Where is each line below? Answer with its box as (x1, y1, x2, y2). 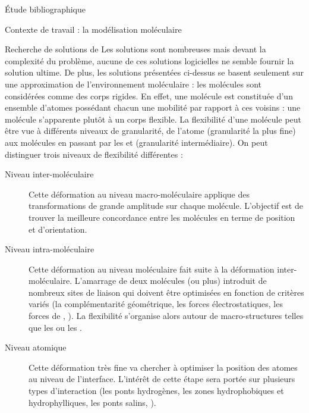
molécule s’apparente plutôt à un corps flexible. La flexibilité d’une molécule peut (5, 112, 301, 125)
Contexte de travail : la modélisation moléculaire (5, 23, 182, 35)
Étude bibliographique (5, 3, 86, 15)
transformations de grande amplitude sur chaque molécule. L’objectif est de (29, 199, 303, 212)
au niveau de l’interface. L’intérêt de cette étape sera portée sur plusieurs (29, 373, 295, 385)
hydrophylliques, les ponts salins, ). (29, 396, 156, 408)
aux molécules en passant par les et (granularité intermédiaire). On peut (5, 136, 268, 148)
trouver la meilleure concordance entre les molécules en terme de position (29, 211, 295, 223)
